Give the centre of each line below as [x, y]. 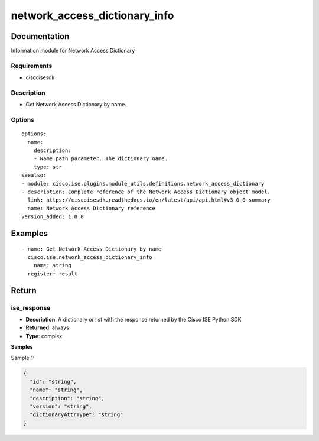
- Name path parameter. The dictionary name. [101, 159]
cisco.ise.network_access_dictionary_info [90, 257]
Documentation [40, 36]
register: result [53, 274]
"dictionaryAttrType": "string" [77, 415]
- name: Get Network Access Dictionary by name [92, 249]
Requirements [32, 66]
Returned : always [47, 327]
